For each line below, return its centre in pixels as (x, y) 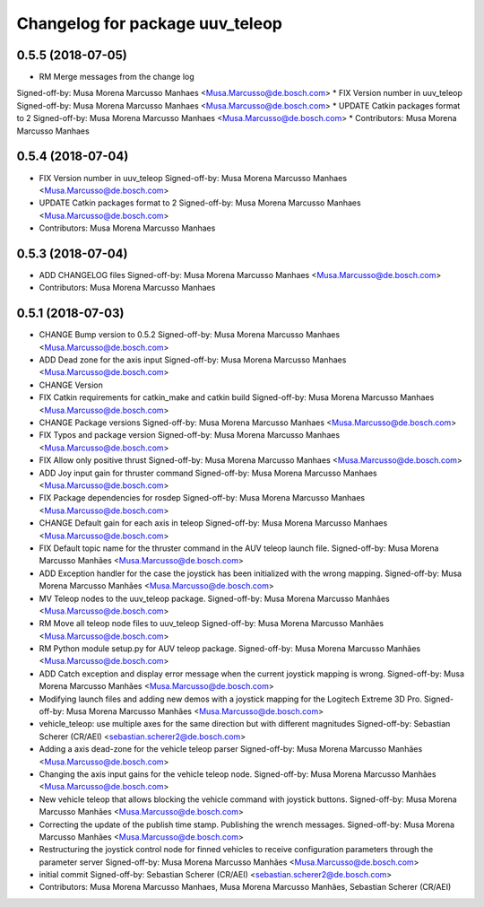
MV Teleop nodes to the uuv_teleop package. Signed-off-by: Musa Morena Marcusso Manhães (214, 598)
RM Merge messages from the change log (117, 77)
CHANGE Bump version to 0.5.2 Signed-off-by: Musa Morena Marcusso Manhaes (190, 335)
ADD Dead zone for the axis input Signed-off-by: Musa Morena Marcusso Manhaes (193, 360)
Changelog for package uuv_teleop (149, 23)
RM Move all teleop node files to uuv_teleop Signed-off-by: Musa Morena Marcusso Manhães (212, 624)
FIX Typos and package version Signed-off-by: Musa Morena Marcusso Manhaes (190, 435)
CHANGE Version (71, 385)
